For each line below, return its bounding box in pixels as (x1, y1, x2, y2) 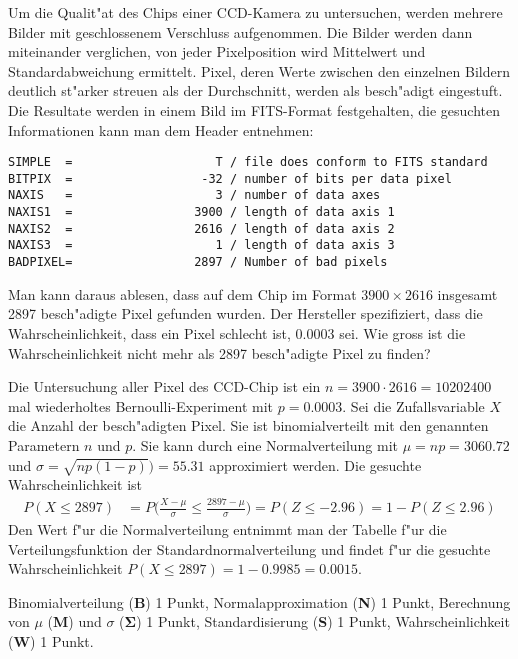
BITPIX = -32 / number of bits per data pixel (8, 171, 452, 186)
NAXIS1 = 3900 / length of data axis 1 (8, 205, 395, 220)
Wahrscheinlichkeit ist (8, 474, 142, 495)
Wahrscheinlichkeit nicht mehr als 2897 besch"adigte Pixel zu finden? (8, 342, 431, 363)
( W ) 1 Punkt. (8, 631, 94, 651)
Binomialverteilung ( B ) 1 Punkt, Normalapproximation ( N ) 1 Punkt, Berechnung (8, 591, 511, 612)
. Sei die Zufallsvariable (342, 395, 485, 416)
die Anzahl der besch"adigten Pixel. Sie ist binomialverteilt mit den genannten (8, 415, 489, 436)
